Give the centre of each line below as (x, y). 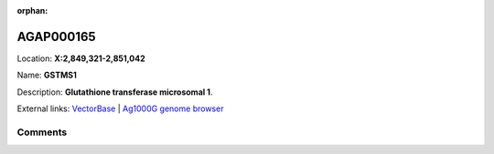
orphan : (32, 10)
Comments (42, 132)
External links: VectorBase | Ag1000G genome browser (120, 108)
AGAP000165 (56, 36)
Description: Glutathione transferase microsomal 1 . (115, 92)
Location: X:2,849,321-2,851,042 (81, 58)
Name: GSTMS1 (47, 75)
